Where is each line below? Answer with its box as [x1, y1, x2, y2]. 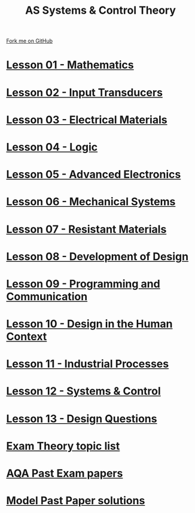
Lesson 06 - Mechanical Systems [6, 195, 176, 209]
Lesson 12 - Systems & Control [6, 384, 162, 398]
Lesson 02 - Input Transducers [6, 85, 163, 99]
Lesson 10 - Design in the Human [6, 317, 173, 331]
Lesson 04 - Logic [6, 140, 98, 154]
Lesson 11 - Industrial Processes [6, 357, 169, 371]
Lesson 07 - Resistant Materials [6, 222, 167, 236]
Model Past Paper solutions [6, 494, 145, 508]
